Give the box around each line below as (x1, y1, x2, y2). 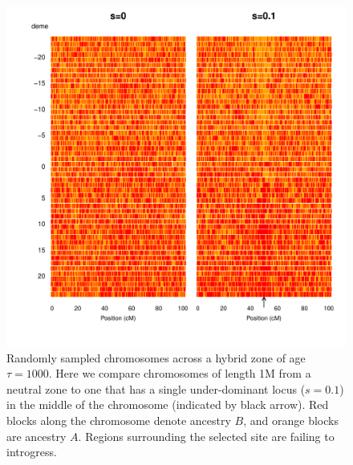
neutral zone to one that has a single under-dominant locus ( (6, 380, 306, 397)
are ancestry (6, 427, 67, 444)
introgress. (6, 443, 57, 460)
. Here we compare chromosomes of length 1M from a (48, 365, 311, 382)
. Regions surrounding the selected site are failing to (78, 427, 335, 444)
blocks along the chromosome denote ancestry (6, 411, 231, 428)
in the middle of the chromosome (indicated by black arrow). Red (6, 396, 329, 413)
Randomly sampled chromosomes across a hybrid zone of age (6, 349, 306, 366)
